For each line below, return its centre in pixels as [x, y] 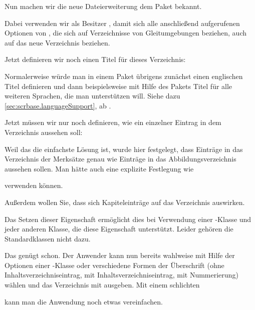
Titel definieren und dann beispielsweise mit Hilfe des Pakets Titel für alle [118, 86]
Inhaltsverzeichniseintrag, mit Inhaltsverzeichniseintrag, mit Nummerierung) [121, 275]
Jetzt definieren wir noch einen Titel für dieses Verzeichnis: [95, 59]
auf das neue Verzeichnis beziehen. [57, 42]
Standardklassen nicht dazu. [48, 238]
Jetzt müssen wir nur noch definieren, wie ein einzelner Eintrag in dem [113, 122]
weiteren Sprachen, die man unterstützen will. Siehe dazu [92, 96]
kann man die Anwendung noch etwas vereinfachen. [84, 301]
